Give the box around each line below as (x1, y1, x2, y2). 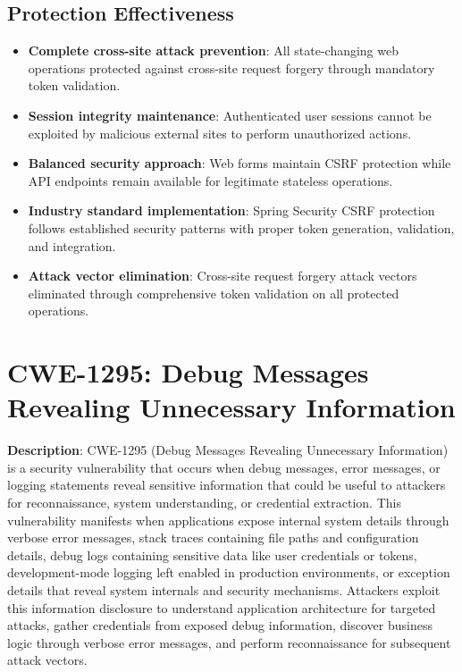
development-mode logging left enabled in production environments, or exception (7, 563, 450, 582)
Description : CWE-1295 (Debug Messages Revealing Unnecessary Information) (7, 441, 449, 459)
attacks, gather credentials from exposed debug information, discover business (7, 616, 433, 634)
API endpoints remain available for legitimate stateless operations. (28, 171, 393, 189)
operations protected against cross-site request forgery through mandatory (28, 58, 435, 77)
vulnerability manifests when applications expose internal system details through (7, 510, 449, 529)
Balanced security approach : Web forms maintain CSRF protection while (28, 154, 451, 172)
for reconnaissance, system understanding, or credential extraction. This (7, 493, 401, 512)
